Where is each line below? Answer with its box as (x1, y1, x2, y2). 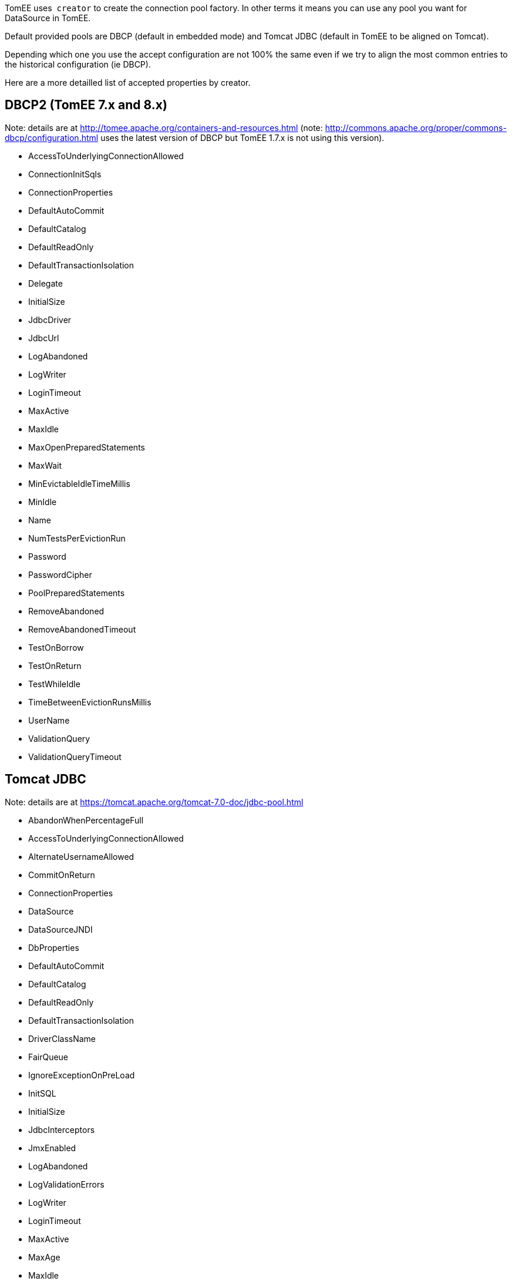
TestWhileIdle (28, 678, 80, 689)
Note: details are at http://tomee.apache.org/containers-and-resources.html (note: (5, 122, 323, 133)
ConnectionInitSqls (28, 169, 102, 179)
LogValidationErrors (28, 1179, 105, 1189)
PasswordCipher (28, 569, 92, 580)
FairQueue (28, 1051, 69, 1062)
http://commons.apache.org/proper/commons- (325, 122, 507, 133)
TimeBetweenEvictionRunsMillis (28, 697, 151, 707)
